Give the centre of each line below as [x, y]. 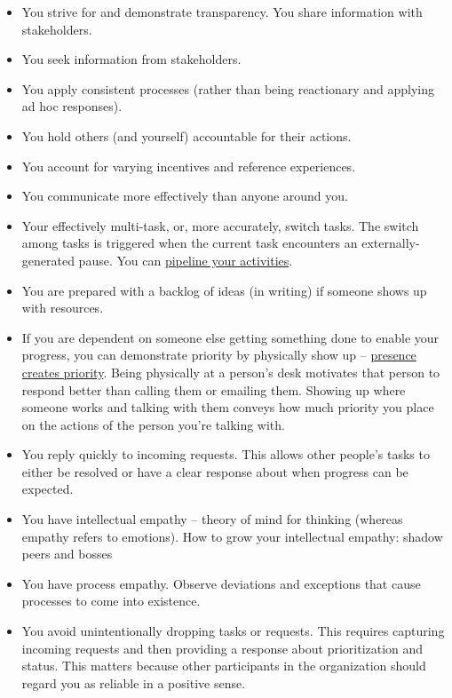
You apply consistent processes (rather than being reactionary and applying [228, 88]
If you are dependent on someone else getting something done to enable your [230, 337]
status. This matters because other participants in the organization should [224, 666]
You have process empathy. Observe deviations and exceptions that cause [221, 583]
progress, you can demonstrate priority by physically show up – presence [219, 355]
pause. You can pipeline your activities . [186, 260]
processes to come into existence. [111, 601]
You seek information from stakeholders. [131, 59]
